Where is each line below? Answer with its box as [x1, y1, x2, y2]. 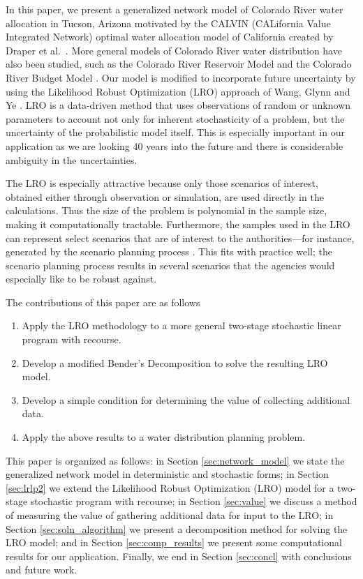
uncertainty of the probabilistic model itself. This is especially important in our [6, 125, 345, 140]
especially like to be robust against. [6, 271, 157, 286]
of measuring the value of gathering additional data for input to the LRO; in [6, 508, 334, 522]
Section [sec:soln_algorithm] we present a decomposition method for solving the [6, 521, 348, 536]
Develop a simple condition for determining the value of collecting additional [22, 392, 350, 407]
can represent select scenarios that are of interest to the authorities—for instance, [6, 230, 355, 245]
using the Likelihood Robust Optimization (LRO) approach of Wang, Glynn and [6, 84, 350, 98]
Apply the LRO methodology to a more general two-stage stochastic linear [22, 318, 341, 333]
